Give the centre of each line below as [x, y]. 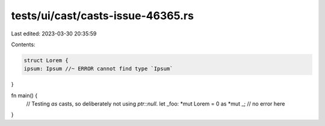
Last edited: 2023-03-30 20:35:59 [54, 34]
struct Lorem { [46, 60]
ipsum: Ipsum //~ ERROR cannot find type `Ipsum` [98, 69]
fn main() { [24, 95]
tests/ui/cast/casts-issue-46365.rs [102, 16]
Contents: [23, 44]
